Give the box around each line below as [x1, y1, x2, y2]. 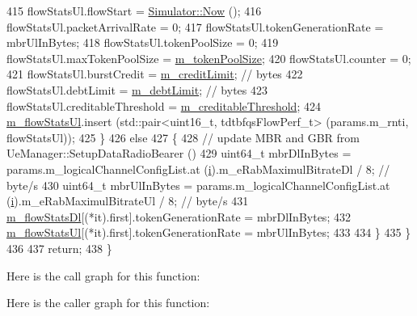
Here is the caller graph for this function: [6, 294, 210, 311]
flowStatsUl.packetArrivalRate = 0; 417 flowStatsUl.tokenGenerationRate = [6, 18, 384, 35]
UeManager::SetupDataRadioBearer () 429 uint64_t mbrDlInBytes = [6, 145, 352, 162]
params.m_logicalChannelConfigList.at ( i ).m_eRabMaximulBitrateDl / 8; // [6, 160, 390, 177]
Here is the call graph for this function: [6, 267, 200, 284]
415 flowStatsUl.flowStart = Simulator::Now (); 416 [6, 2, 262, 19]
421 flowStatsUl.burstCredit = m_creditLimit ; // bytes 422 [6, 65, 303, 82]
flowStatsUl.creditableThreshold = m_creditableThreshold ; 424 [6, 97, 321, 114]
